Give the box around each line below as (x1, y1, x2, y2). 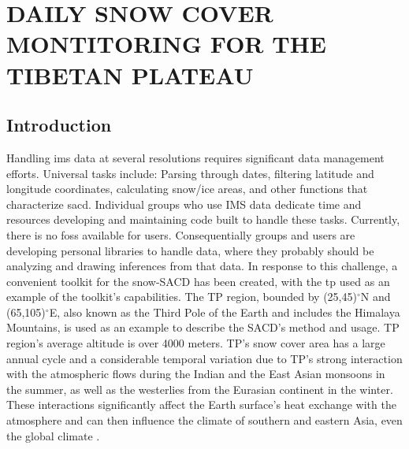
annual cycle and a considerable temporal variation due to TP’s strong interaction (6, 350, 403, 366)
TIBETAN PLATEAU (6, 58, 254, 91)
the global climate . (6, 427, 100, 443)
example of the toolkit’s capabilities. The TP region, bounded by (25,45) (6, 288, 357, 305)
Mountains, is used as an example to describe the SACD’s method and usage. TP (6, 319, 400, 336)
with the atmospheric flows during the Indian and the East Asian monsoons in (6, 366, 385, 382)
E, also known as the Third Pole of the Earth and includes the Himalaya (49, 303, 400, 320)
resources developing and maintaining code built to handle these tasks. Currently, (6, 211, 400, 228)
